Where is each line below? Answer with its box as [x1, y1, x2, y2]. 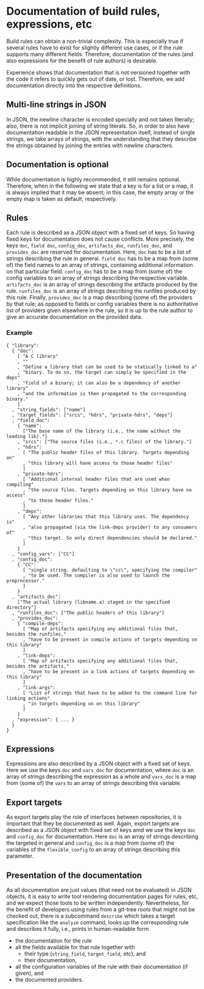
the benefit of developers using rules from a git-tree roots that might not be [6, 906, 195, 913]
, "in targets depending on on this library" [22, 701, 140, 707]
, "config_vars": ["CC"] [12, 551, 75, 557]
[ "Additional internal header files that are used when [22, 476, 171, 482]
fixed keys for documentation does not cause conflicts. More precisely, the [6, 235, 194, 243]
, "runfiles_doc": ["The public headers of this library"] [12, 610, 165, 616]
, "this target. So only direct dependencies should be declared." [22, 535, 198, 541]
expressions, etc [6, 17, 93, 31]
